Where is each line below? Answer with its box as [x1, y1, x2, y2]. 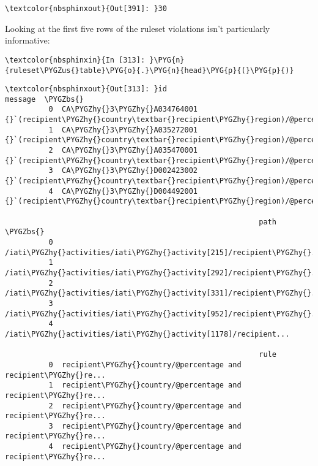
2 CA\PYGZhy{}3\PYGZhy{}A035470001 [48, 146, 198, 155]
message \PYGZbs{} [5, 94, 84, 104]
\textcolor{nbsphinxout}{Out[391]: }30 [5, 4, 167, 13]
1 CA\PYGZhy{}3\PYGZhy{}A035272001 [48, 125, 198, 134]
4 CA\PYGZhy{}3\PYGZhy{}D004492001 [48, 186, 198, 196]
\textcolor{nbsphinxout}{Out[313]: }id [5, 85, 167, 94]
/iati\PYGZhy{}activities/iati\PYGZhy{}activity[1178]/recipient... [5, 329, 290, 338]
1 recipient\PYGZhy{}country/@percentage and [48, 381, 242, 390]
